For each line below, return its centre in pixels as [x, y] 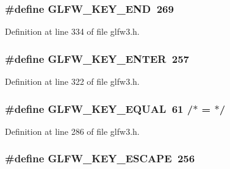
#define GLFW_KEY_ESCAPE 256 [100, 158]
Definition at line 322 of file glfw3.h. [72, 81]
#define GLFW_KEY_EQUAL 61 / [99, 108]
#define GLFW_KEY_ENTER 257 [97, 58]
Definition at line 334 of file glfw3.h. [72, 31]
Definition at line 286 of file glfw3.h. [72, 131]
